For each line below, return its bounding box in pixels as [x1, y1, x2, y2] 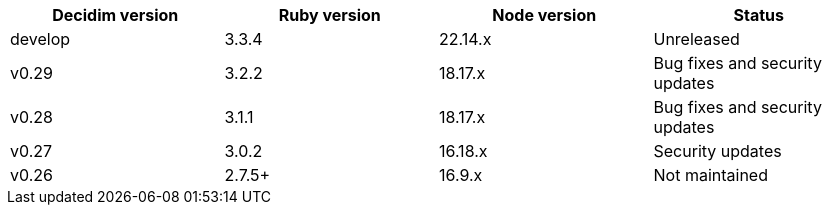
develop [10, 29, 71, 49]
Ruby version [278, 5, 381, 25]
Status [733, 5, 784, 25]
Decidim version [52, 5, 179, 25]
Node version [492, 5, 597, 25]
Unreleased [653, 29, 740, 49]
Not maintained [653, 165, 768, 185]
